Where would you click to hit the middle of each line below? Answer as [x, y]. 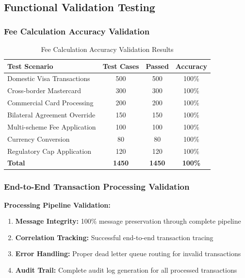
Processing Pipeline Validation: [57, 204]
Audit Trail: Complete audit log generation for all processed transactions [126, 270]
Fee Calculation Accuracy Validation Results [107, 49]
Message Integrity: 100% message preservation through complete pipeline [128, 221]
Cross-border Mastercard [44, 90]
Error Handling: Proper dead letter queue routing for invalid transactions [128, 253]
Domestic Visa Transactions [49, 78]
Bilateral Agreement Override [51, 114]
